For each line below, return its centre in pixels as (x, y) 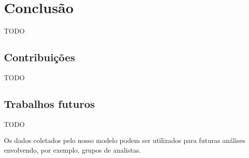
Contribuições (39, 57)
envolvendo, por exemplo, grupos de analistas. (73, 149)
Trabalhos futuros (49, 103)
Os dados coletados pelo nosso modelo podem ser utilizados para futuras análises (125, 140)
